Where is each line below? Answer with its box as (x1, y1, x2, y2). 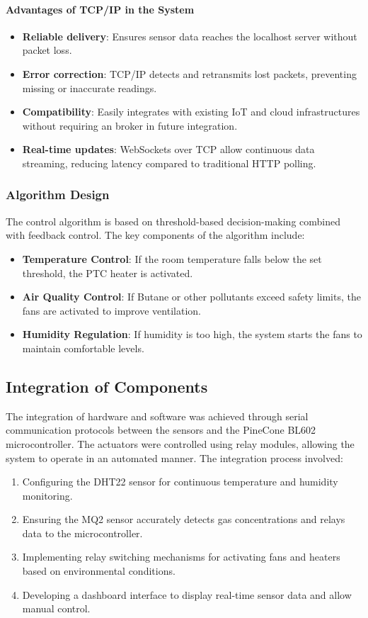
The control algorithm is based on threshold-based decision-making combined (6, 213, 341, 228)
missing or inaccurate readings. (22, 80, 157, 95)
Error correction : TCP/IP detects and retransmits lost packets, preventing (22, 66, 357, 81)
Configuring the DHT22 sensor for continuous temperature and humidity (22, 474, 338, 489)
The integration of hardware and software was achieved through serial (6, 408, 309, 423)
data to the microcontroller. (22, 525, 143, 540)
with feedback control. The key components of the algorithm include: (6, 227, 305, 242)
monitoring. (22, 488, 73, 502)
